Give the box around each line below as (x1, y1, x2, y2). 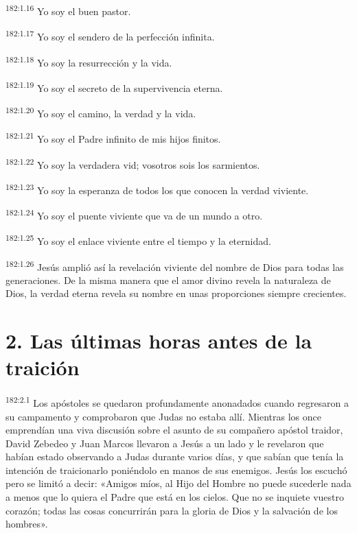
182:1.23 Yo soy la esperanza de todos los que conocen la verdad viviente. (5, 180, 309, 197)
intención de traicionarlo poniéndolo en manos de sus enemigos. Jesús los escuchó (5, 462, 347, 477)
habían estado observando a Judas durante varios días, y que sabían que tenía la (5, 449, 344, 464)
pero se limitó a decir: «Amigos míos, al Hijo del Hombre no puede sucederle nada (5, 476, 352, 490)
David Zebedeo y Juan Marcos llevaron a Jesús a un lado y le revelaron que (5, 436, 324, 450)
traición (5, 353, 80, 381)
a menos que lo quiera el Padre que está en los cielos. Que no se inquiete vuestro (5, 490, 345, 504)
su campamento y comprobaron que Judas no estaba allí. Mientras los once (5, 409, 321, 423)
